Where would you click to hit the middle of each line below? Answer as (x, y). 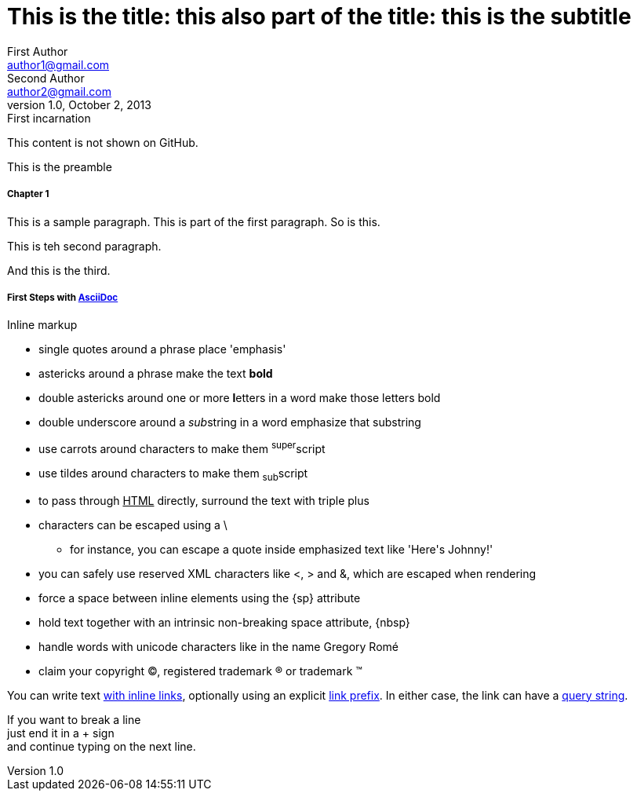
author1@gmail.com (58, 64)
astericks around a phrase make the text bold (156, 374)
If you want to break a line (74, 719)
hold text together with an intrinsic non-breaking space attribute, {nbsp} (224, 622)
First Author (38, 51)
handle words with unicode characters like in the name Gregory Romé (218, 646)
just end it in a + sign (61, 733)
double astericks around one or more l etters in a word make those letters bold (240, 398)
